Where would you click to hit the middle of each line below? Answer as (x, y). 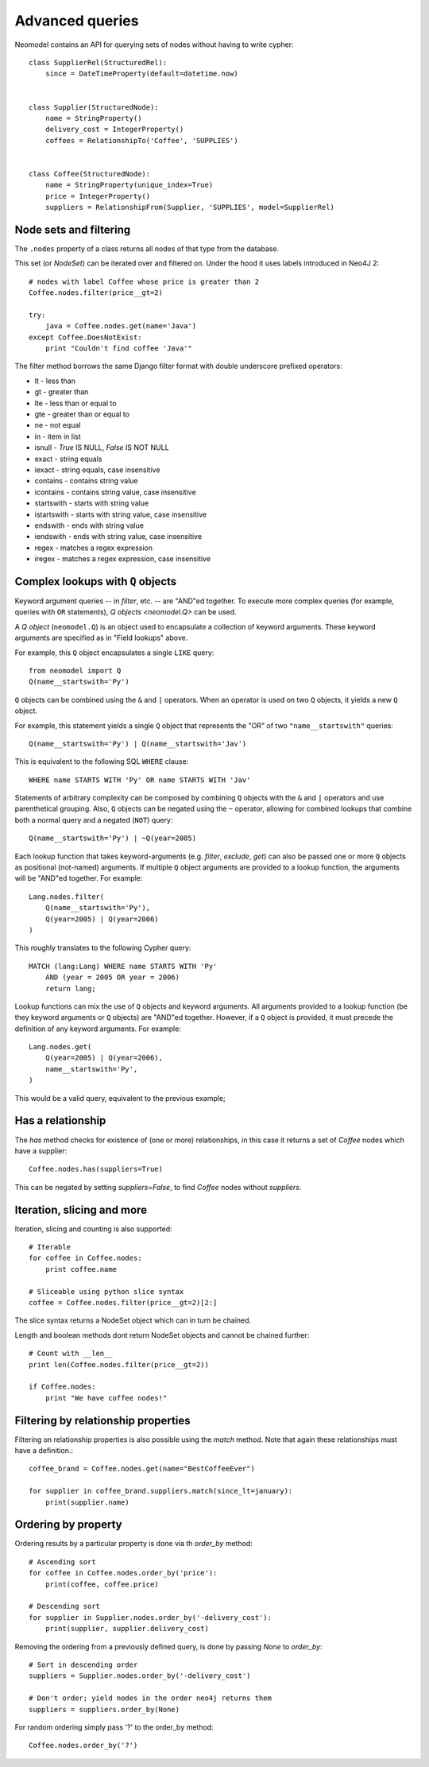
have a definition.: (44, 1451)
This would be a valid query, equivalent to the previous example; (120, 1098)
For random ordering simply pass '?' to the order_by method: (114, 1727)
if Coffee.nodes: (62, 1387)
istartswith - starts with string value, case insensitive (120, 514)
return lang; (70, 988)
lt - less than (55, 381)
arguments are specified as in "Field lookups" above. (101, 638)
